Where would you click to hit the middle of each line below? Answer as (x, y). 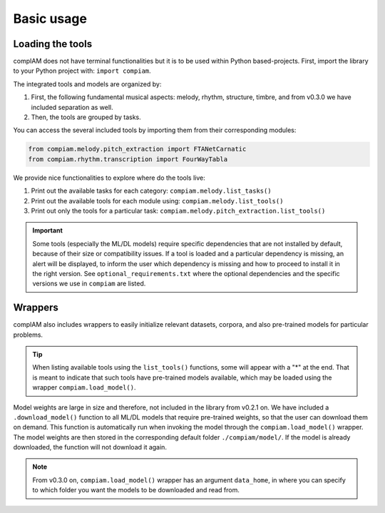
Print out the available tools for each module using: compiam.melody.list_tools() (157, 200)
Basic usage (50, 19)
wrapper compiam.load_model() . (84, 387)
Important (48, 230)
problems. (28, 335)
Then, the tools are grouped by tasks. (86, 117)
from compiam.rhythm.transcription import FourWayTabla (128, 159)
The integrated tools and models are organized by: (87, 84)
